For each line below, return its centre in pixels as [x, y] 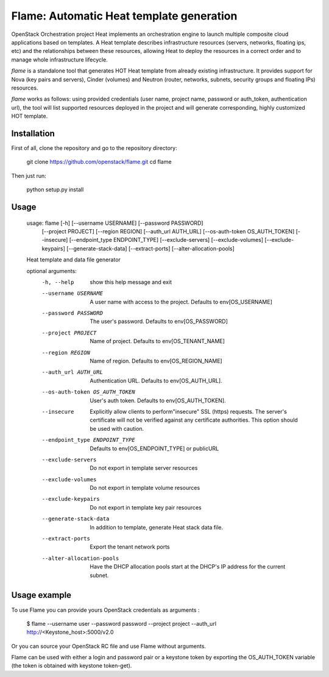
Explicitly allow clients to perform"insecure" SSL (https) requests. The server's [189, 411]
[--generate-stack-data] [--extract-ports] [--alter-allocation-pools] [150, 248]
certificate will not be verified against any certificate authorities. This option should [194, 420]
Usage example [41, 595]
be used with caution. [117, 428]
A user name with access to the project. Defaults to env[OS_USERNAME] [181, 302]
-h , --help [58, 282]
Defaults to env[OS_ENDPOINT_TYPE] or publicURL [154, 448]
